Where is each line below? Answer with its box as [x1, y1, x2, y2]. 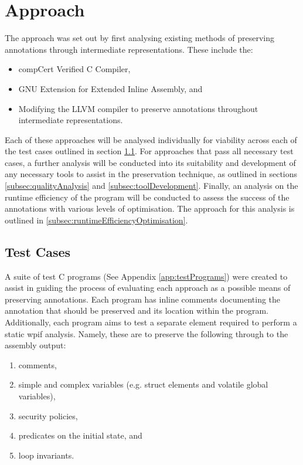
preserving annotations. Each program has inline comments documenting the [5, 293, 281, 305]
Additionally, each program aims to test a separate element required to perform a [5, 316, 297, 328]
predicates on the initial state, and [18, 429, 142, 442]
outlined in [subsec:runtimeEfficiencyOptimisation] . [5, 213, 188, 226]
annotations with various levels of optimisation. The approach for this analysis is [5, 202, 295, 215]
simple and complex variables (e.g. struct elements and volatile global [18, 378, 268, 391]
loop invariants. [18, 449, 74, 461]
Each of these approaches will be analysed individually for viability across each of [5, 133, 297, 145]
